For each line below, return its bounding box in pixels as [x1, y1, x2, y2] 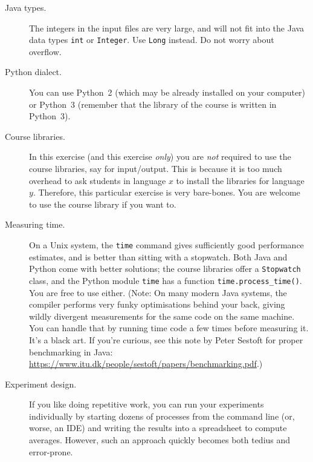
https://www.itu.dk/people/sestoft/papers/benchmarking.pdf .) [29, 357, 263, 370]
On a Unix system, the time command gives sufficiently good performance [29, 238, 304, 251]
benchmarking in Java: [29, 345, 113, 358]
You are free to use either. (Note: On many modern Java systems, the [29, 286, 287, 299]
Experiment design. [5, 377, 77, 390]
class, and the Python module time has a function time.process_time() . [29, 274, 302, 286]
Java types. [5, 1, 47, 13]
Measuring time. [5, 218, 65, 231]
